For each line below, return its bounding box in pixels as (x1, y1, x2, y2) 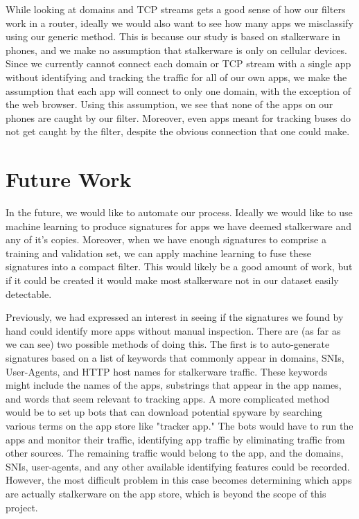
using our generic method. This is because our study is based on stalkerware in (6, 29, 341, 44)
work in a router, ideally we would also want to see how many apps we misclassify (6, 15, 353, 30)
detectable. (6, 286, 52, 301)
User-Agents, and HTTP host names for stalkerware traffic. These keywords (6, 364, 328, 378)
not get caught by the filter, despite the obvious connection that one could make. (6, 124, 350, 139)
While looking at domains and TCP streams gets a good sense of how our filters (6, 2, 346, 16)
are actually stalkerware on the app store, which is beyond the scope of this (6, 486, 326, 500)
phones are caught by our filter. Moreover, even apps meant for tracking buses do (6, 110, 351, 125)
